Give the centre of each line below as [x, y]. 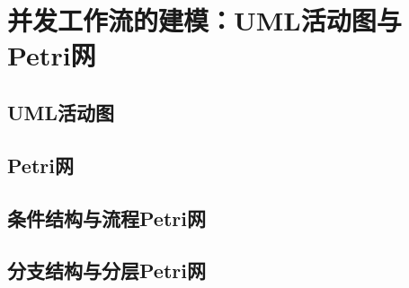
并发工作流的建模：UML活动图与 [204, 20]
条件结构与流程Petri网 [107, 218]
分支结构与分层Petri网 [107, 271]
